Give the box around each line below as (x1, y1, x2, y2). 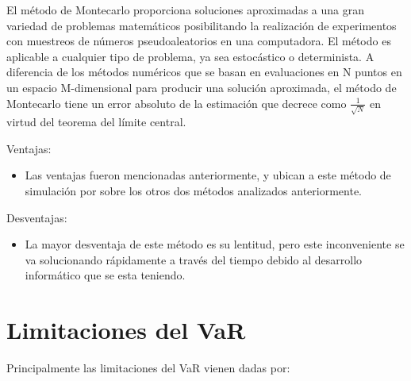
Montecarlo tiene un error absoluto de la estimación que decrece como (6, 94, 347, 111)
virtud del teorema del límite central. (6, 114, 186, 130)
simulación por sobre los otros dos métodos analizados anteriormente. (25, 183, 363, 199)
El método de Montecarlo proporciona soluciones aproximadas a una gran (6, 2, 364, 17)
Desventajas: (6, 209, 67, 225)
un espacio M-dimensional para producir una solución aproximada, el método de (6, 79, 397, 95)
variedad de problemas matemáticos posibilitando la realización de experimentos (6, 17, 397, 33)
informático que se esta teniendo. (25, 267, 186, 283)
